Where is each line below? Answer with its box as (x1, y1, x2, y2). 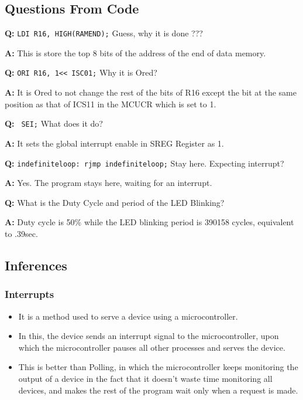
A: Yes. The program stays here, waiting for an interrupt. (5, 177, 212, 189)
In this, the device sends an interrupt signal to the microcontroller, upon (18, 330, 279, 342)
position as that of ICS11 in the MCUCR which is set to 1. (5, 97, 216, 110)
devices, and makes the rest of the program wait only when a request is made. (18, 384, 298, 396)
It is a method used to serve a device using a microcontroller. (18, 310, 238, 322)
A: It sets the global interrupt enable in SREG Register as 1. (5, 137, 224, 149)
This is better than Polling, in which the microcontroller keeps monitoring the (18, 361, 298, 373)
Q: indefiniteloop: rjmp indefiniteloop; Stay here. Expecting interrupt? (5, 157, 284, 169)
